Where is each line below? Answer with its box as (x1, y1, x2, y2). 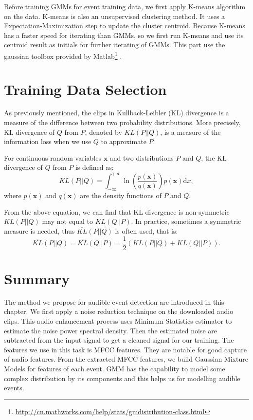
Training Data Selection (4, 79, 167, 99)
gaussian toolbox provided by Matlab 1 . (4, 49, 122, 61)
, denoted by (85, 127, 122, 137)
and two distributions (109, 152, 174, 163)
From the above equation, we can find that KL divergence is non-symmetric (4, 206, 230, 217)
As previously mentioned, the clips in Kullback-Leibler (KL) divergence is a (4, 108, 229, 118)
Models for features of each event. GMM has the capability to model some (4, 363, 225, 373)
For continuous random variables (4, 152, 101, 163)
